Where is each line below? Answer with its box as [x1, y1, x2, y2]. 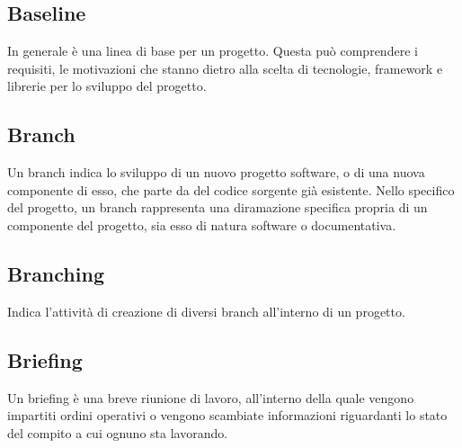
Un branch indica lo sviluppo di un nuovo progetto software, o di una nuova [7, 163, 425, 182]
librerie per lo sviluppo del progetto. [7, 76, 207, 95]
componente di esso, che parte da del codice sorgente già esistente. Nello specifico [7, 180, 455, 199]
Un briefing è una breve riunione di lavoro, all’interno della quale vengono [7, 388, 414, 407]
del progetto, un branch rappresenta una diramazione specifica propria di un [7, 198, 428, 217]
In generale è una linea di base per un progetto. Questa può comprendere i [7, 41, 418, 60]
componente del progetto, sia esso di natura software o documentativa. [7, 215, 396, 234]
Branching [7, 259, 104, 287]
